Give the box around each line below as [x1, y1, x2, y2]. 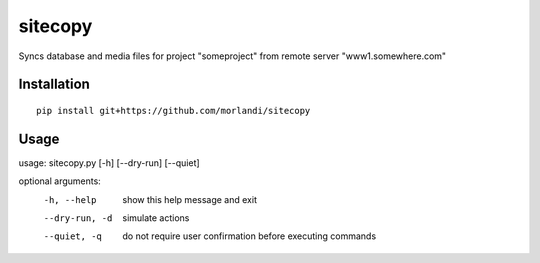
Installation [18, 76, 90, 93]
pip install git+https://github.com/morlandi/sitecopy [36, 105, 311, 116]
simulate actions [122, 212, 190, 224]
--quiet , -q [43, 231, 102, 242]
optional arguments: [18, 175, 102, 187]
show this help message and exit [122, 193, 257, 205]
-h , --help [43, 194, 97, 205]
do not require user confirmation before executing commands [122, 230, 377, 242]
